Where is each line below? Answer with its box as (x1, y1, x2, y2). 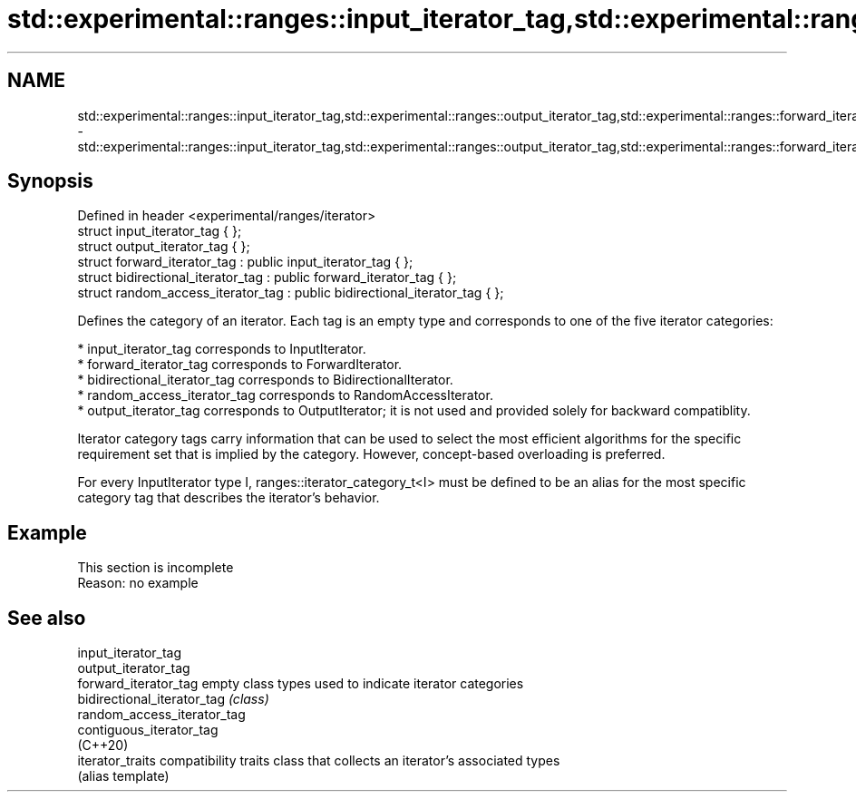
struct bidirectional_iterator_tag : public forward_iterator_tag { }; (77, 269, 457, 286)
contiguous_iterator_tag (77, 722, 219, 738)
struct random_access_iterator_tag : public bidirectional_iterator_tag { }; (77, 285, 504, 301)
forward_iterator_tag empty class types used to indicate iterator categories (77, 676, 524, 692)
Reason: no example (77, 575, 199, 591)
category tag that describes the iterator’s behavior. (77, 490, 380, 506)
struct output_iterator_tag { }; (77, 239, 250, 255)
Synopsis (7, 170, 93, 193)
